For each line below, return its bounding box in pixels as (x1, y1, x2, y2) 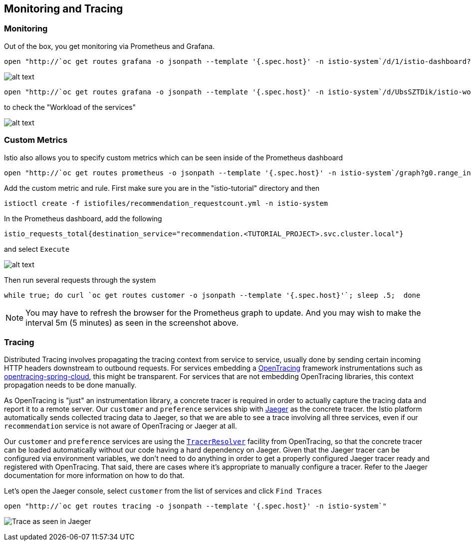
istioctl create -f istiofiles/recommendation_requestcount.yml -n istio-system (4, 199, 328, 207)
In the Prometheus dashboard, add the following (4, 214, 162, 223)
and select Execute (4, 244, 70, 253)
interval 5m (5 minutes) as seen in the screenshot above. (25, 317, 238, 328)
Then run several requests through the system (4, 275, 156, 284)
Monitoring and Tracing (4, 2, 123, 15)
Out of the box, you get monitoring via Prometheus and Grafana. (4, 41, 215, 50)
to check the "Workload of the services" (4, 102, 136, 111)
